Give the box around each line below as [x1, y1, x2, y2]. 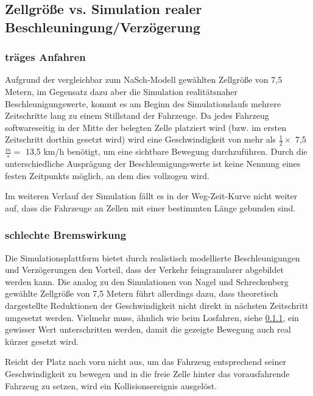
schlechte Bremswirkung [5, 227, 127, 242]
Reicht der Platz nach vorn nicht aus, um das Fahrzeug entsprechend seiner [5, 355, 286, 368]
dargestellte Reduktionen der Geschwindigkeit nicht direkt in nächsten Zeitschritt [5, 299, 309, 311]
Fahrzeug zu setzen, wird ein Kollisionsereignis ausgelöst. [5, 379, 217, 392]
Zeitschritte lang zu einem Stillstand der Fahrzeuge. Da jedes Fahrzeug [5, 109, 269, 122]
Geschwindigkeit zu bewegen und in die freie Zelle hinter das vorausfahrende [5, 367, 290, 380]
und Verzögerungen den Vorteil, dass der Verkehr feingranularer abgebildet [5, 263, 284, 276]
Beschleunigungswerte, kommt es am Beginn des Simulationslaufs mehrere [5, 97, 281, 110]
